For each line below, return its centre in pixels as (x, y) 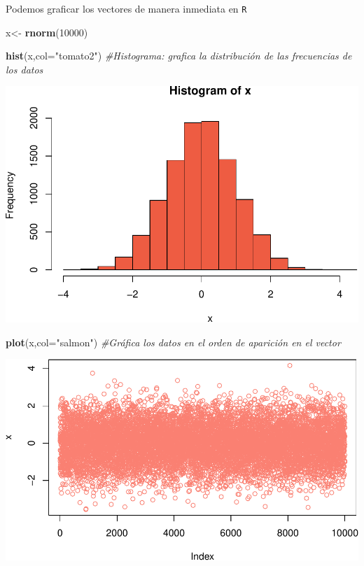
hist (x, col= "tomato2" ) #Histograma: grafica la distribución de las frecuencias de (179, 56)
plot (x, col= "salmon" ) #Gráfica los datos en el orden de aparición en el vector (173, 342)
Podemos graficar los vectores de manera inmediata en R (126, 8)
